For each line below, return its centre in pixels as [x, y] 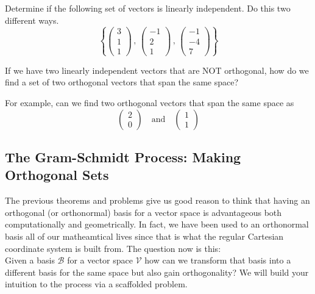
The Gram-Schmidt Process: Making [123, 157]
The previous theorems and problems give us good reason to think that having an [157, 200]
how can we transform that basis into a [218, 260]
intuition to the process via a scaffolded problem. [96, 284]
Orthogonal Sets [57, 175]
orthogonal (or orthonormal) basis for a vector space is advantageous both [143, 212]
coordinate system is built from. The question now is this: [113, 248]
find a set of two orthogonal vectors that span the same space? [122, 82]
